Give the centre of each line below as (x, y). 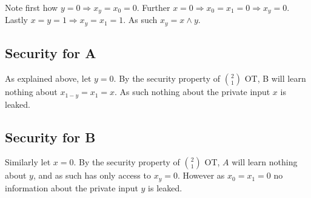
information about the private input (72, 187)
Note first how (32, 7)
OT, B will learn (275, 78)
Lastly (16, 20)
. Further (153, 7)
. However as (201, 175)
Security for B (50, 137)
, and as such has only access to (92, 175)
